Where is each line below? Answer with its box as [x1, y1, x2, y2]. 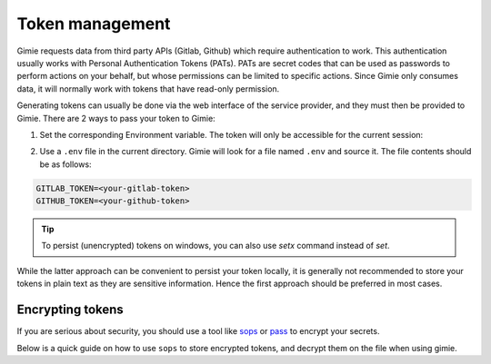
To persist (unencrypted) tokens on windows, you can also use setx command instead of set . [41, 241, 390, 251]
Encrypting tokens [16, 302, 125, 318]
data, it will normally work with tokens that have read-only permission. [16, 83, 280, 94]
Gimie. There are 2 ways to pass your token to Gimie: [16, 113, 215, 123]
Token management [16, 14, 171, 34]
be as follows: [39, 159, 92, 170]
